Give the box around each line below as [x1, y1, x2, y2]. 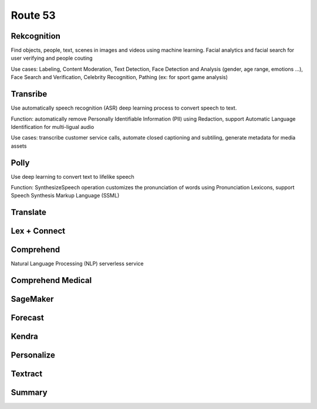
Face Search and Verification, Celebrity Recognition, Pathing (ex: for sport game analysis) [11, 74, 228, 81]
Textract [11, 369, 43, 379]
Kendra [11, 332, 38, 342]
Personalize [11, 350, 55, 360]
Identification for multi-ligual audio [11, 123, 95, 130]
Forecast [11, 313, 44, 323]
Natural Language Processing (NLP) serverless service [11, 260, 144, 267]
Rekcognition [11, 31, 61, 41]
